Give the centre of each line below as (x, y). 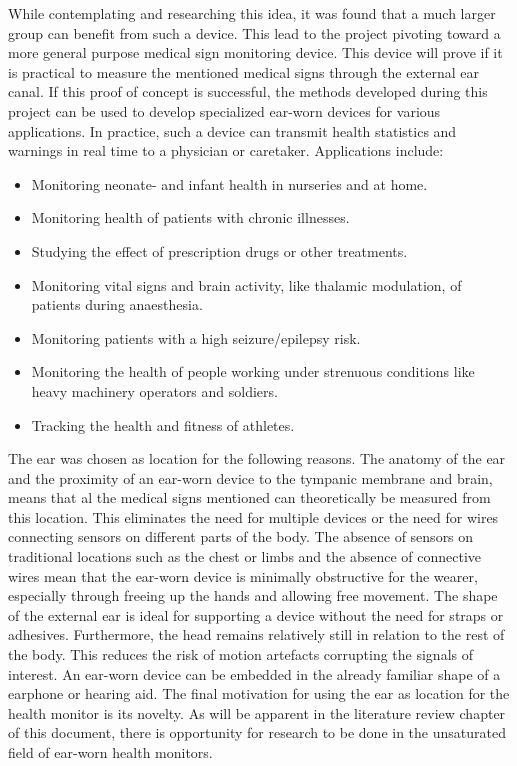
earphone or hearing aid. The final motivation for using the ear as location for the (259, 693)
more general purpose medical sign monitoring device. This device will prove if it (255, 52)
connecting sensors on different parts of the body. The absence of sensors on (241, 536)
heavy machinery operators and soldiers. (154, 390)
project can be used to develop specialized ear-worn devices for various (224, 110)
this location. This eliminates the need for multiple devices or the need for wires (253, 516)
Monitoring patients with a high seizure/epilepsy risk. (196, 337)
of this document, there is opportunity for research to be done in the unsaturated (257, 732)
